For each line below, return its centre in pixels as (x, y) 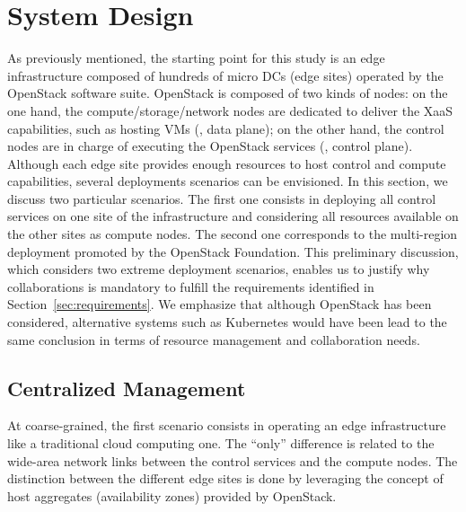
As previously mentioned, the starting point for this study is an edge (196, 58)
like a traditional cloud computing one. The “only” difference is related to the (221, 443)
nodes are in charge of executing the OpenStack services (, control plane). (210, 146)
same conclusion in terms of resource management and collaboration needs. (214, 339)
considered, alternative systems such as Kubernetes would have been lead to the (227, 322)
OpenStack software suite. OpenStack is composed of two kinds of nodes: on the (228, 93)
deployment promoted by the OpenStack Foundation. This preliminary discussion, (233, 251)
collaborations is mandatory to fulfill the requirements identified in (191, 286)
